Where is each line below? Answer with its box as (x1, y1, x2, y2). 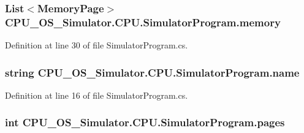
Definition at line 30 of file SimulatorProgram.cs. (5, 39, 188, 51)
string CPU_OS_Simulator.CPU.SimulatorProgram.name (5, 64, 300, 80)
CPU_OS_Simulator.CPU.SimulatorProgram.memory (5, 14, 281, 29)
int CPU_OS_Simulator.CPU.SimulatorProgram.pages (5, 115, 285, 130)
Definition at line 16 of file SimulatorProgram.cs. (5, 88, 188, 101)
